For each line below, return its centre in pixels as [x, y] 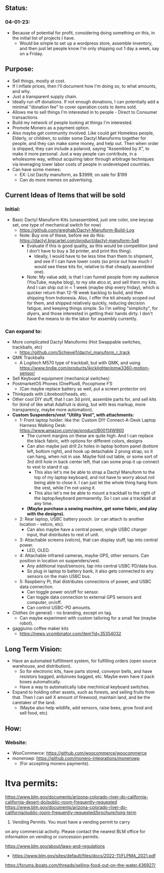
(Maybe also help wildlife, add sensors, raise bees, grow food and [86, 708]
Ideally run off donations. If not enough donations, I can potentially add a [85, 101]
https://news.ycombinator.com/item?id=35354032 [70, 634]
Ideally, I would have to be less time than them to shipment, [94, 256]
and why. [21, 91]
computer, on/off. [44, 602]
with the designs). [46, 514]
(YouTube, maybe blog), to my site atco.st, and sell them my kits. [92, 282]
